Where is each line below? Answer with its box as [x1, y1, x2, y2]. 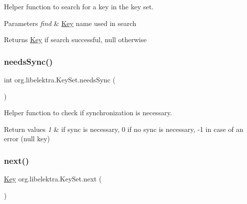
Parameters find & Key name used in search [4, 18, 137, 28]
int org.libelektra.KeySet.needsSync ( [4, 75, 115, 84]
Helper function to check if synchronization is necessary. [4, 107, 172, 118]
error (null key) [4, 133, 50, 144]
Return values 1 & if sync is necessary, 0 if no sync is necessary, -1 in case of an [4, 124, 244, 134]
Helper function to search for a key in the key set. [4, 1, 154, 11]
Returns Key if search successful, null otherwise [4, 34, 147, 45]
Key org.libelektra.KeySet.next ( [4, 174, 102, 184]
